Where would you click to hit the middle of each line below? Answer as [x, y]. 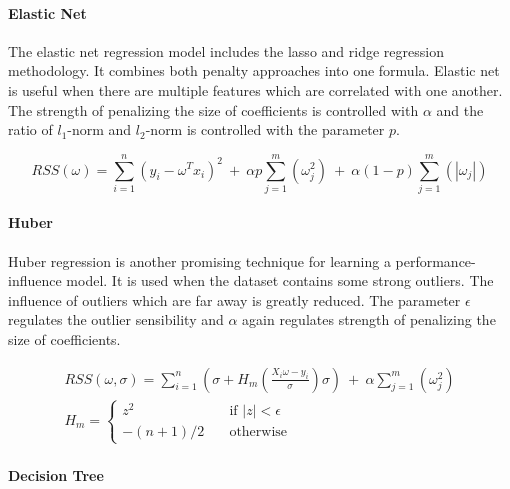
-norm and [99, 129]
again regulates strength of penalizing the [369, 319]
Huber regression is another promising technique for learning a [199, 260]
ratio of [30, 129]
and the [460, 109]
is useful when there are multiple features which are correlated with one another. [255, 89]
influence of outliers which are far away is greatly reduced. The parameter [234, 299]
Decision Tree [56, 474]
